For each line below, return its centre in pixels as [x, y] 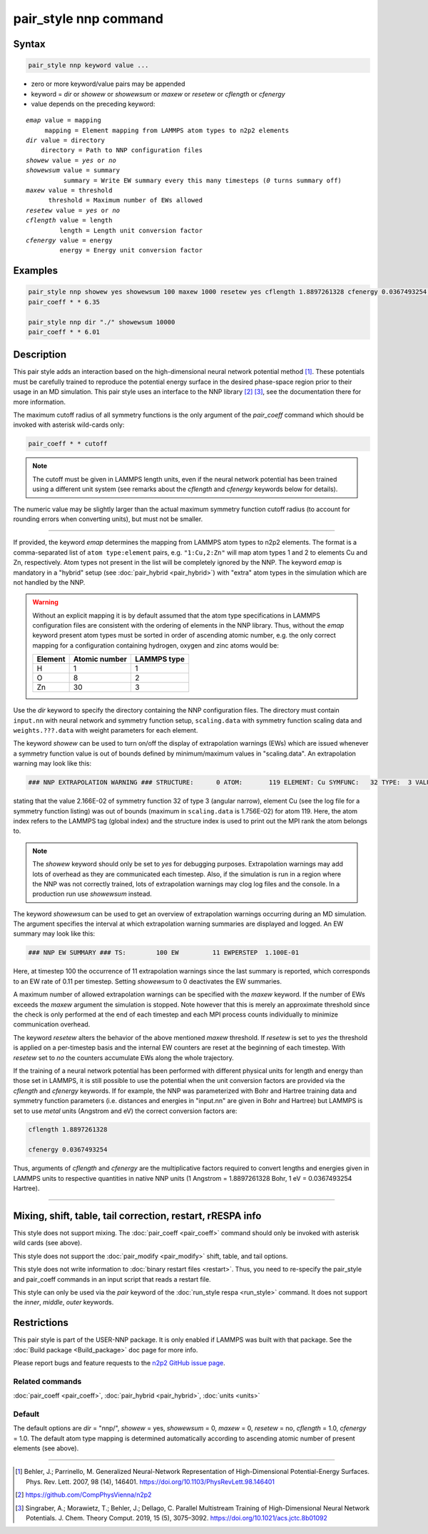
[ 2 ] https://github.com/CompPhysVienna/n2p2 [83, 1495]
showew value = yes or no [71, 160]
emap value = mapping [63, 120]
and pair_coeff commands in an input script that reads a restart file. [112, 1279]
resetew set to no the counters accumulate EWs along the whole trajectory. [124, 1057]
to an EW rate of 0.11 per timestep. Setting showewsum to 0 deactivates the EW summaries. [147, 981]
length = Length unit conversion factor [131, 230]
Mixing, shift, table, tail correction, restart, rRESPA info [137, 1216]
